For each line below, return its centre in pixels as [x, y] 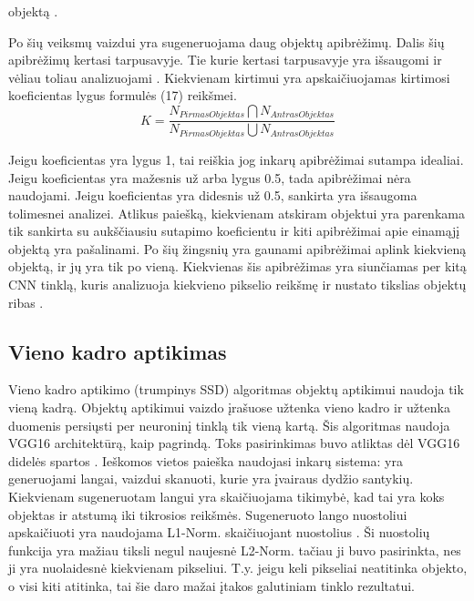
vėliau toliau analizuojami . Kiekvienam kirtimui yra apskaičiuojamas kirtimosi [229, 77]
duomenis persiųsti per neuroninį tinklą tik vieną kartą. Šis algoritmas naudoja [229, 425]
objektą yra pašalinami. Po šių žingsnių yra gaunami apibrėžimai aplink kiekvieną [237, 248]
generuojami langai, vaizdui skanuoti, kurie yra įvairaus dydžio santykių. [211, 479]
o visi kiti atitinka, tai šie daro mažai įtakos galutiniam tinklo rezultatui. [212, 585]
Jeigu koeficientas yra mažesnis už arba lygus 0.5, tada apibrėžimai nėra [210, 177]
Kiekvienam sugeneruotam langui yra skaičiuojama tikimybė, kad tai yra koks [227, 497]
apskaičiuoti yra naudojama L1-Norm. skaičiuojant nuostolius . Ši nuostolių [219, 532]
